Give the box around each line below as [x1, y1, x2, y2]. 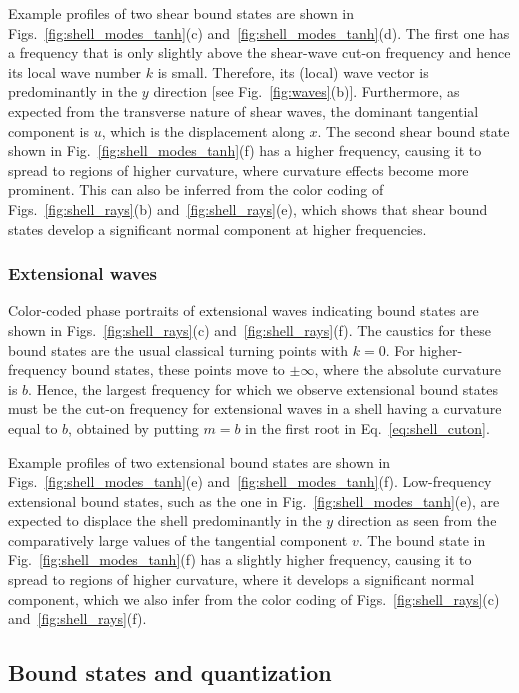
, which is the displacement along [101, 120, 305, 141]
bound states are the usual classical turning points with [8, 339, 349, 360]
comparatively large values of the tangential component [8, 529, 348, 550]
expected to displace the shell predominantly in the [8, 510, 322, 531]
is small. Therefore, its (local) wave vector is [157, 61, 429, 82]
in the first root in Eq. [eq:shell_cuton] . [245, 417, 490, 438]
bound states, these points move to [71, 359, 285, 380]
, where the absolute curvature [314, 359, 501, 380]
